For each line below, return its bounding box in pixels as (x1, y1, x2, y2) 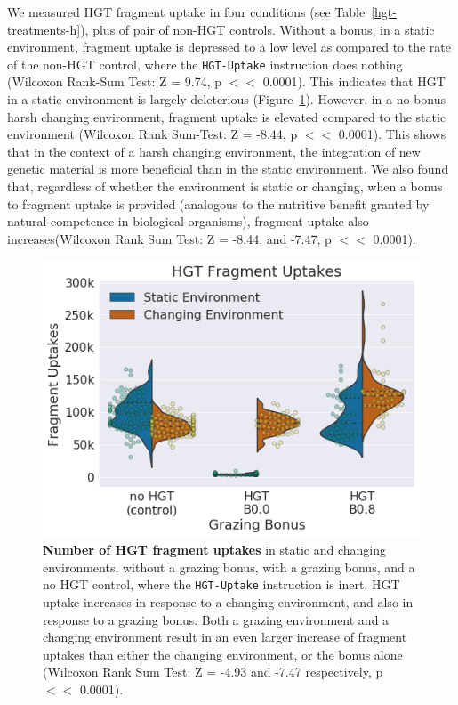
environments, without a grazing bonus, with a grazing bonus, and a (43, 557, 415, 576)
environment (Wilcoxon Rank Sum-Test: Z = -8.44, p (7, 125, 298, 143)
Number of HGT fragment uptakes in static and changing (43, 540, 387, 559)
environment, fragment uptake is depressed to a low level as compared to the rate (7, 37, 451, 56)
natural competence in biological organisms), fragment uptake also (7, 212, 369, 231)
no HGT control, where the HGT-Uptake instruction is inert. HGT (43, 575, 400, 594)
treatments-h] (7, 20, 81, 38)
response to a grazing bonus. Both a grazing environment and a (43, 610, 390, 628)
